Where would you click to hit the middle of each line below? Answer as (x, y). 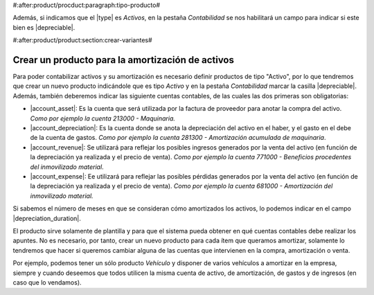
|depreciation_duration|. (47, 218)
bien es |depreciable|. (44, 27)
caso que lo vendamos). (47, 282)
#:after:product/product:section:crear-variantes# (82, 40)
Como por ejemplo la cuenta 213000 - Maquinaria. (103, 118)
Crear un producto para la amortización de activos (124, 60)
